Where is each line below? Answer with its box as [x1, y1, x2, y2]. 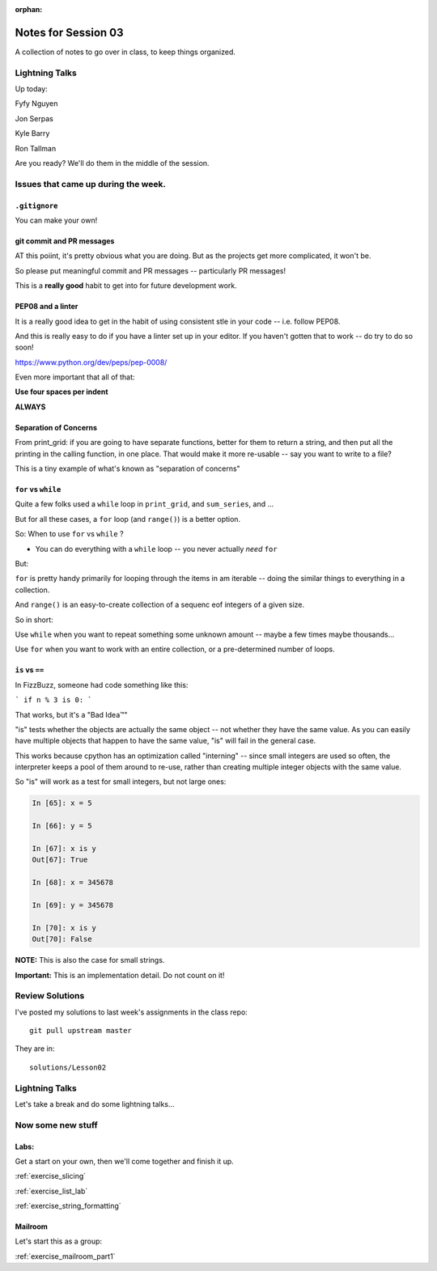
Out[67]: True [32, 855, 88, 865]
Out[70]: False [32, 934, 92, 944]
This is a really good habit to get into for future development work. [15, 281, 238, 290]
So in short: [15, 615, 54, 625]
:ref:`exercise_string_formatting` [15, 1201, 121, 1211]
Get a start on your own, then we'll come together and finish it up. [15, 1156, 234, 1166]
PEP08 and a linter [15, 302, 78, 311]
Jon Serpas [15, 113, 54, 123]
